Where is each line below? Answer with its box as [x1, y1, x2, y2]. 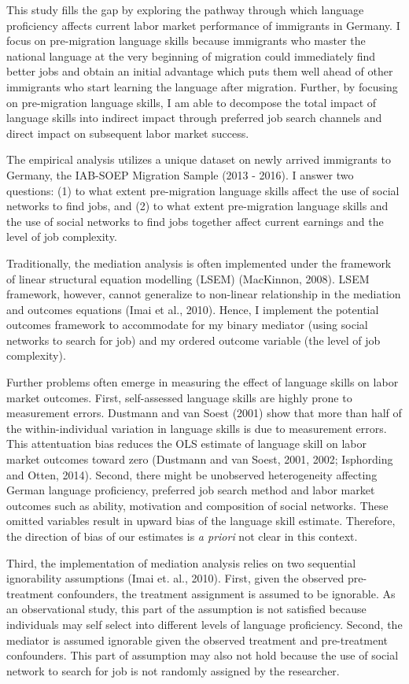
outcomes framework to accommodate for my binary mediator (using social [6, 316, 368, 333]
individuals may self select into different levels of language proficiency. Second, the [6, 616, 403, 632]
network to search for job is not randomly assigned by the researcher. [6, 662, 340, 678]
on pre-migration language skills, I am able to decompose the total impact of [6, 94, 377, 110]
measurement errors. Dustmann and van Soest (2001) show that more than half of [6, 405, 402, 421]
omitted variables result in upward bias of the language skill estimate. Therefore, [6, 512, 396, 529]
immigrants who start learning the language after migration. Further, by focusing [6, 78, 398, 94]
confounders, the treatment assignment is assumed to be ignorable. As [57, 585, 396, 601]
